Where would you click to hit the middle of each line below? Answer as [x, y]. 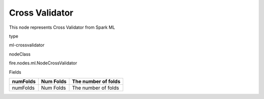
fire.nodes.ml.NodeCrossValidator [43, 63]
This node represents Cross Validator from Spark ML [62, 27]
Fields [15, 72]
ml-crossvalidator [27, 45]
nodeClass [20, 54]
